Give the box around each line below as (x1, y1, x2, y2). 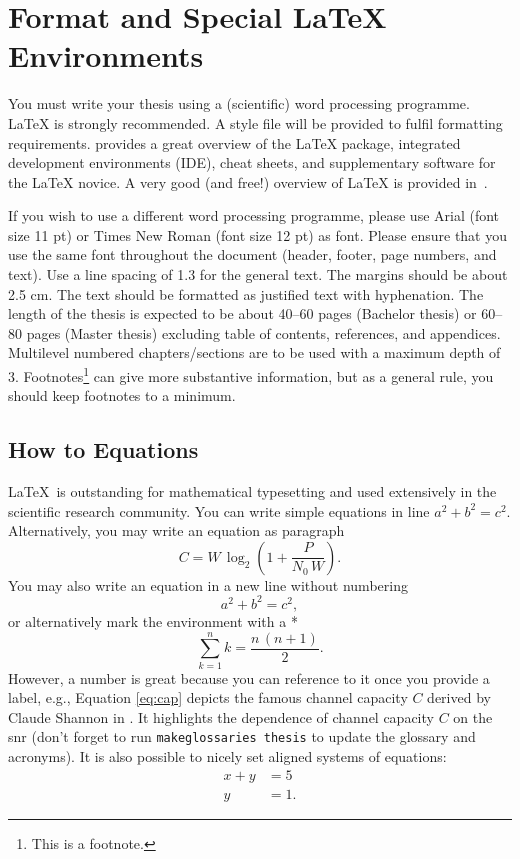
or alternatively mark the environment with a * (8, 610, 298, 631)
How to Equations (8, 434, 199, 465)
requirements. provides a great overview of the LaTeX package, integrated (8, 132, 461, 153)
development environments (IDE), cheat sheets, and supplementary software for (8, 152, 496, 173)
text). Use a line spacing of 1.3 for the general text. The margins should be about (8, 264, 508, 285)
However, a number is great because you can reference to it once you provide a (8, 667, 490, 688)
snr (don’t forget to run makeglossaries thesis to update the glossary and (8, 726, 476, 747)
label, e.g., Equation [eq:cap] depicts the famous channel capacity (8, 687, 408, 708)
